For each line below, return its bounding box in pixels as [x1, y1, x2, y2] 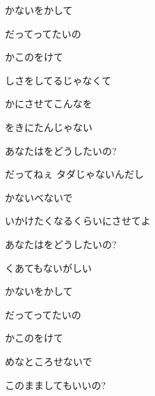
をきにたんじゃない [5, 119, 92, 134]
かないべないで [5, 190, 73, 204]
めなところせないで [5, 353, 92, 368]
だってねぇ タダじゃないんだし [5, 167, 144, 181]
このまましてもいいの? [5, 377, 106, 392]
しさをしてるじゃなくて [5, 73, 112, 87]
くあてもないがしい [5, 260, 92, 275]
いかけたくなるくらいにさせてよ [5, 213, 151, 228]
